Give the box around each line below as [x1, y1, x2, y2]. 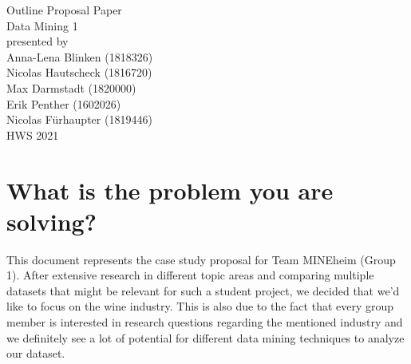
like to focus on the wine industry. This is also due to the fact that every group [6, 298, 394, 315]
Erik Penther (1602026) [6, 95, 121, 112]
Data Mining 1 [6, 17, 78, 34]
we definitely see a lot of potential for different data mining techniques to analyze [6, 329, 405, 346]
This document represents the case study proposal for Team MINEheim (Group [6, 251, 396, 267]
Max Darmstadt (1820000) [6, 79, 136, 96]
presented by [6, 33, 69, 49]
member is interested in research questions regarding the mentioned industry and [6, 314, 403, 330]
